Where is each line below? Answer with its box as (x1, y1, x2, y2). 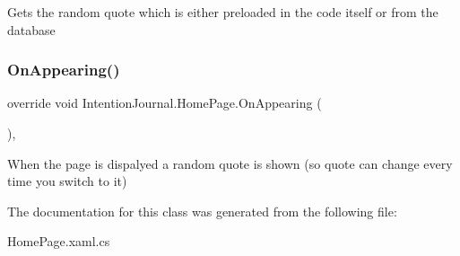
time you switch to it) (7, 172, 127, 190)
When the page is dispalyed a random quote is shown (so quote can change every (7, 154, 453, 172)
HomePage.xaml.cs (7, 232, 110, 251)
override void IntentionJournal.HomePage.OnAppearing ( (7, 93, 322, 112)
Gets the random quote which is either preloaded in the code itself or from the (7, 3, 438, 21)
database (7, 20, 56, 39)
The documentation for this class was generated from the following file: (7, 201, 397, 220)
